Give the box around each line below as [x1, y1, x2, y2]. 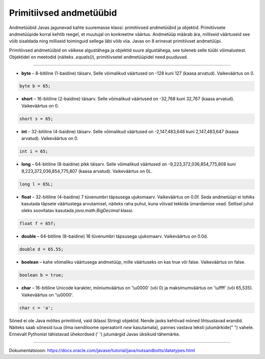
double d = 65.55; [19, 247, 64, 252]
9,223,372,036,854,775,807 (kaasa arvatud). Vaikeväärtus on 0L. [21, 168, 153, 174]
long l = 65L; [19, 181, 53, 187]
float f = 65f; [19, 221, 56, 226]
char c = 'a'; [19, 305, 53, 310]
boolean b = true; [19, 273, 64, 278]
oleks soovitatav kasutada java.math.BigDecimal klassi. [21, 208, 133, 214]
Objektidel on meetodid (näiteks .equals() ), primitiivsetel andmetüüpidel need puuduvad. [9, 54, 188, 60]
